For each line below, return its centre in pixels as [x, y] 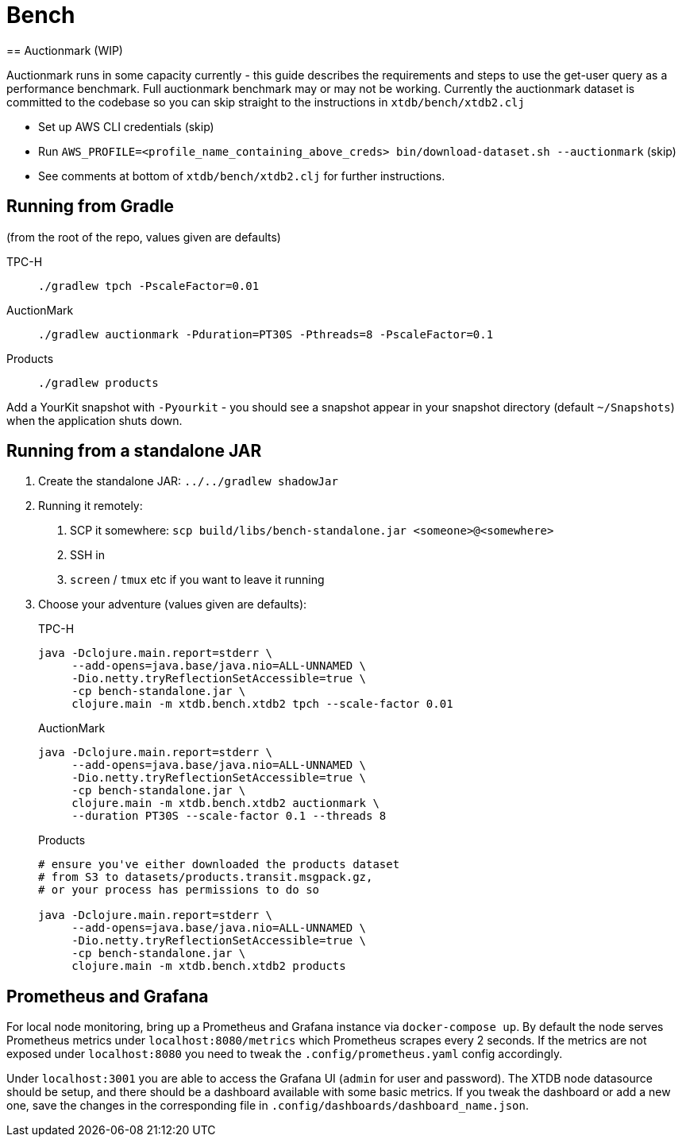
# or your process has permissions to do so [179, 890]
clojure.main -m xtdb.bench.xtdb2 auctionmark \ [225, 803]
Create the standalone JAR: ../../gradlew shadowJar [188, 481]
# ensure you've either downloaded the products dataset [219, 865]
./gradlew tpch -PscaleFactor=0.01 [149, 286]
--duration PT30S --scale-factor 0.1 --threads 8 [229, 816]
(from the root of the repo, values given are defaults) [144, 237]
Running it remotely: [91, 506]
